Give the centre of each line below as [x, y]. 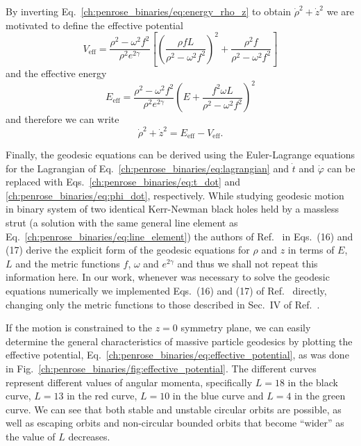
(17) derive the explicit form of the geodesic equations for [128, 250]
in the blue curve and [218, 396]
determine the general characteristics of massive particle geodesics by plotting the [179, 341]
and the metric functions [68, 263]
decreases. [89, 436]
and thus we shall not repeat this [247, 263]
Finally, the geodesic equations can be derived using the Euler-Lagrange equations [180, 155]
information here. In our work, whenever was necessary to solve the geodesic [168, 277]
